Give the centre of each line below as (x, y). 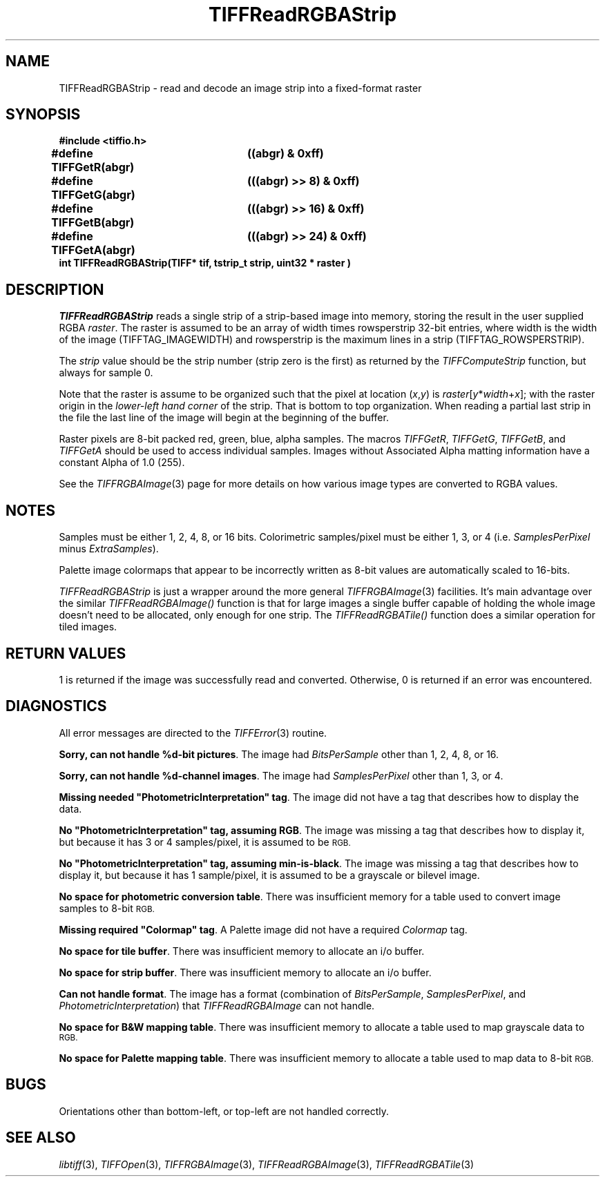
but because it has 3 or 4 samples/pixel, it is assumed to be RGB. (205, 842)
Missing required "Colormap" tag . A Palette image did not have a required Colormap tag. (263, 929)
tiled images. (88, 627)
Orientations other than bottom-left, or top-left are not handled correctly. (224, 1111)
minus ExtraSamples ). (109, 549)
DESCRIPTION (55, 289)
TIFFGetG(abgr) (93, 195)
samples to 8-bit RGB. (107, 908)
